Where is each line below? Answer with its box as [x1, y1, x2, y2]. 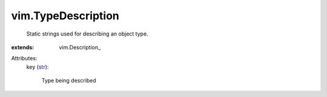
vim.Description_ [59, 43, 101, 51]
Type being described [41, 77, 96, 84]
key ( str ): [26, 63, 49, 70]
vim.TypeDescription [11, 9, 119, 22]
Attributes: [11, 55, 38, 62]
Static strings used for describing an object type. [26, 30, 148, 37]
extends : [11, 43, 35, 51]
